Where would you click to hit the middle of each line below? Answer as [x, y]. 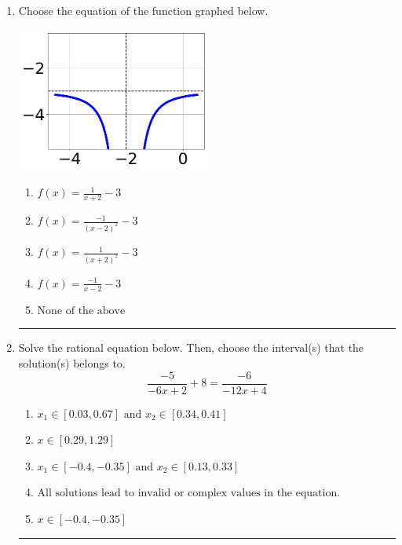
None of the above [81, 311]
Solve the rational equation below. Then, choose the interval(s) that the [191, 347]
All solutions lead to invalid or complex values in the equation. [189, 494]
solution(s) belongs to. [72, 362]
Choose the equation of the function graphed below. [143, 10]
